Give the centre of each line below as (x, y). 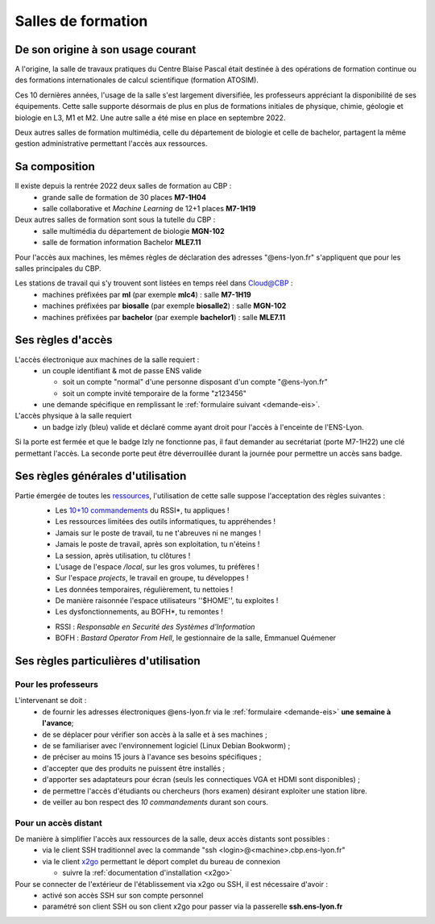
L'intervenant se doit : (51, 701)
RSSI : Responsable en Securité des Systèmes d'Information (155, 626)
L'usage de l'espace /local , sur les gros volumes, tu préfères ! (157, 566)
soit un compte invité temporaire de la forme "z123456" (155, 393)
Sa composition (55, 166)
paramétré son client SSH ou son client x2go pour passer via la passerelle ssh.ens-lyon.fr (193, 906)
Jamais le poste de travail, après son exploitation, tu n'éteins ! (157, 544)
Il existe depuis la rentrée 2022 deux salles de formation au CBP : (123, 186)
